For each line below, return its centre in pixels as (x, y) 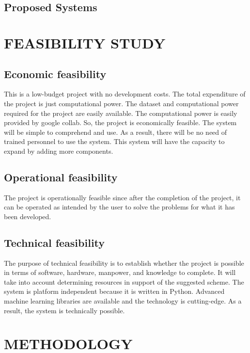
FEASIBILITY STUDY (85, 42)
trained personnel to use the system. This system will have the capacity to (114, 141)
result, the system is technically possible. (64, 310)
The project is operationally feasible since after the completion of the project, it (122, 197)
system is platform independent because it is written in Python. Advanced (114, 291)
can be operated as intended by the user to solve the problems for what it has (119, 207)
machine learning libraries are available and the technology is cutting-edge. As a (123, 301)
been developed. (28, 216)
